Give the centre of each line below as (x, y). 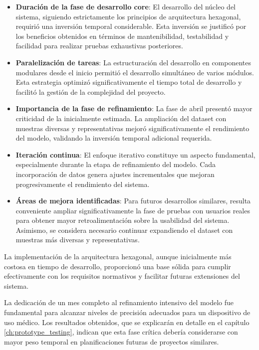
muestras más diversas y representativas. (78, 240)
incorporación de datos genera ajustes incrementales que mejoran (115, 174)
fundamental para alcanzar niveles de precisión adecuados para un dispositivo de (127, 312)
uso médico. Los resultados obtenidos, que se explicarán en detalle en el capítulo (127, 322)
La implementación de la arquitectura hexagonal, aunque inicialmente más (118, 257)
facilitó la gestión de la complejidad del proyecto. (91, 91)
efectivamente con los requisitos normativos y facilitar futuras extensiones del (122, 276)
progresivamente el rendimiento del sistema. (83, 184)
